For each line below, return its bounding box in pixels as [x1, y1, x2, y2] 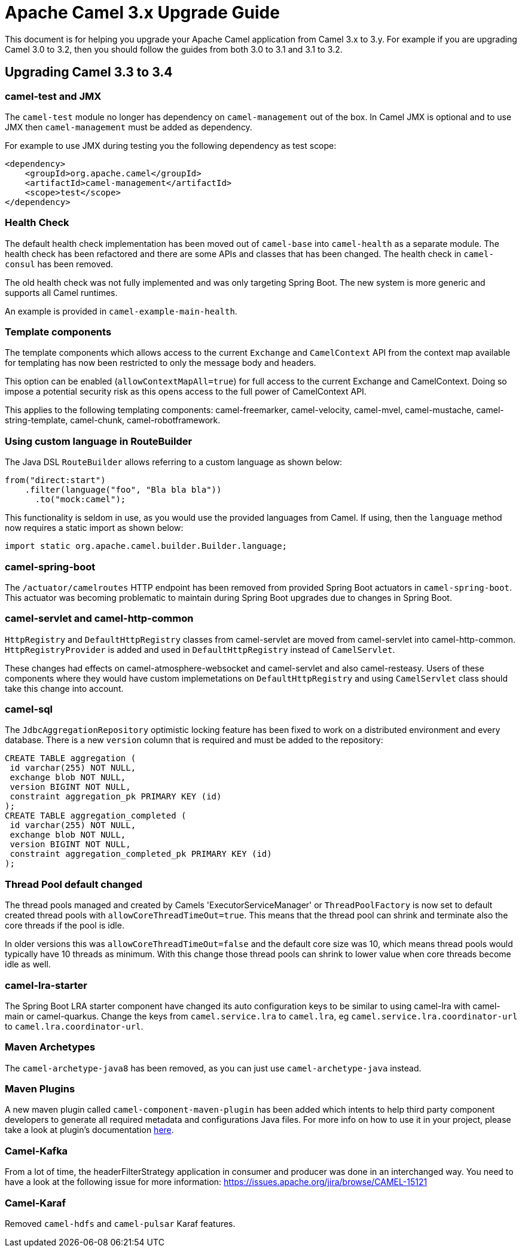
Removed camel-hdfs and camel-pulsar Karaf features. [5, 1218, 236, 1229]
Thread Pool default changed [5, 878, 143, 890]
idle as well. [5, 959, 51, 970]
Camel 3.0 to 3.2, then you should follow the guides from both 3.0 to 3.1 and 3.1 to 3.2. [5, 44, 343, 54]
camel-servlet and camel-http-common [5, 612, 194, 625]
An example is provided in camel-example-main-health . [5, 306, 237, 316]
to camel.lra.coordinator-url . [5, 1021, 144, 1031]
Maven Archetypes [5, 1041, 96, 1053]
